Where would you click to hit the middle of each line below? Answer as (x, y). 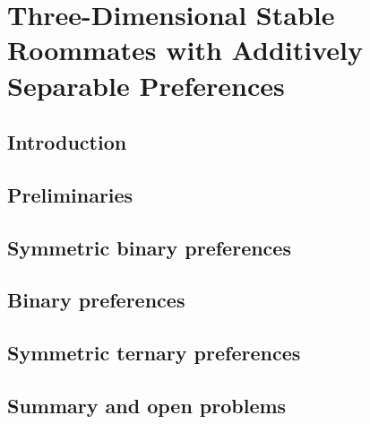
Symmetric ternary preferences (154, 353)
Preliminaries (70, 194)
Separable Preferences (146, 85)
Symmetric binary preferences (149, 247)
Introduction (67, 142)
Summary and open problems (147, 406)
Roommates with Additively (185, 50)
